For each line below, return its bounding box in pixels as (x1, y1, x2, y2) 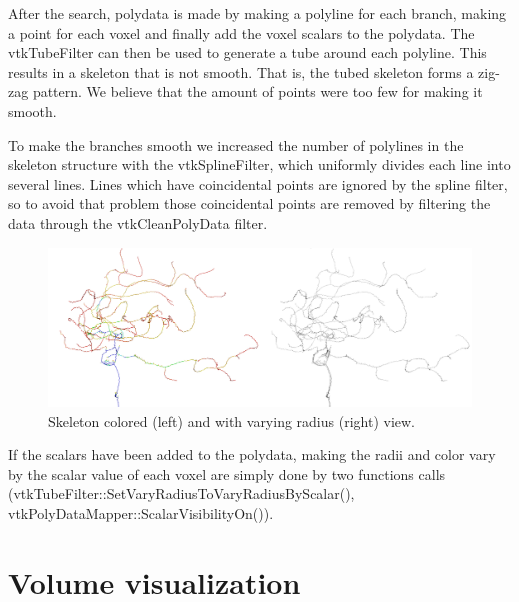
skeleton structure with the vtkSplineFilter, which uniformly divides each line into (8, 154, 511, 175)
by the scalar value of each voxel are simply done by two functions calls (8, 463, 446, 484)
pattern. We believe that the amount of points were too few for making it (32, 81, 483, 102)
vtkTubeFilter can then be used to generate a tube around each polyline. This (8, 42, 487, 63)
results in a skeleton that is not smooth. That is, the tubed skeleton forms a (8, 61, 474, 82)
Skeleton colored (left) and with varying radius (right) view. (48, 410, 415, 431)
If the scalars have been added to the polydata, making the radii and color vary (8, 444, 496, 465)
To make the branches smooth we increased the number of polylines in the (8, 134, 464, 155)
